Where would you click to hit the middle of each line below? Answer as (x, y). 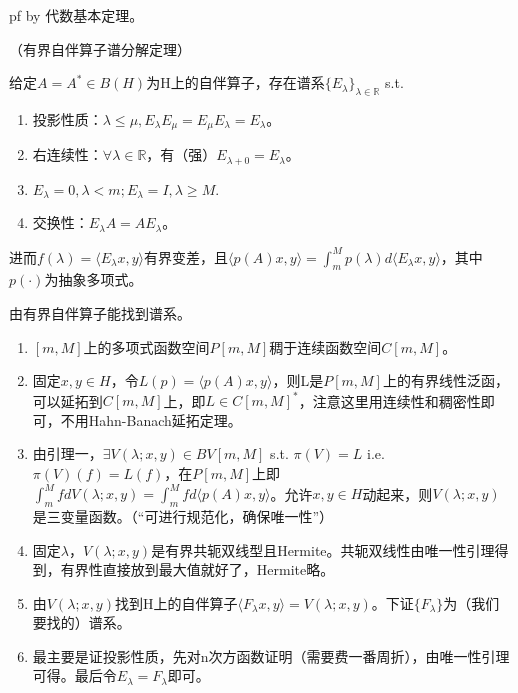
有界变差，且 (186, 256)
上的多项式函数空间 (146, 346)
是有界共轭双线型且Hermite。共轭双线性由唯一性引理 (323, 549)
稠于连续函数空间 (325, 346)
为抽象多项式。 (93, 279)
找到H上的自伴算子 (176, 602)
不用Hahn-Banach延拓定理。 (151, 419)
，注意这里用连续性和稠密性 (389, 400)
